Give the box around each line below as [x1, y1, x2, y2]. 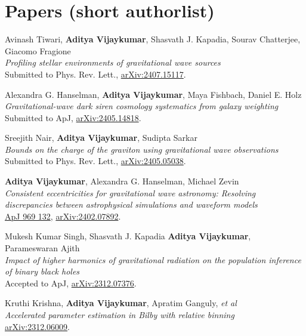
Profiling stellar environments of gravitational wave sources [5, 56, 221, 69]
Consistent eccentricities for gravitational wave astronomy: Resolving [5, 186, 256, 199]
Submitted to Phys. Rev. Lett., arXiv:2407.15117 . [5, 67, 186, 80]
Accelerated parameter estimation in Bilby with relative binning [5, 309, 234, 320]
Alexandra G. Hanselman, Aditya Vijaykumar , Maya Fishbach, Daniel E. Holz [5, 88, 302, 100]
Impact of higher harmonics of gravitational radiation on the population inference [5, 253, 301, 266]
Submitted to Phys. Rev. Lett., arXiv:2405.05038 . [5, 155, 186, 167]
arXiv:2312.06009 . [5, 320, 70, 332]
